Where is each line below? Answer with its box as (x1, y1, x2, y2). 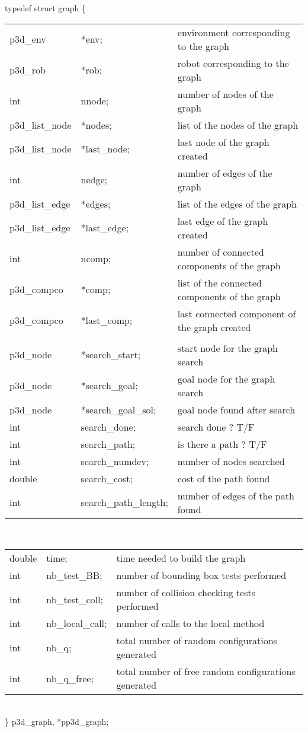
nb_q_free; (46, 671, 94, 685)
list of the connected (177, 275, 262, 289)
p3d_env (9, 32, 46, 46)
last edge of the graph (177, 214, 268, 228)
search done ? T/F (177, 419, 255, 434)
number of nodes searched (177, 454, 285, 468)
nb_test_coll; (46, 592, 103, 606)
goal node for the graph (177, 371, 275, 386)
